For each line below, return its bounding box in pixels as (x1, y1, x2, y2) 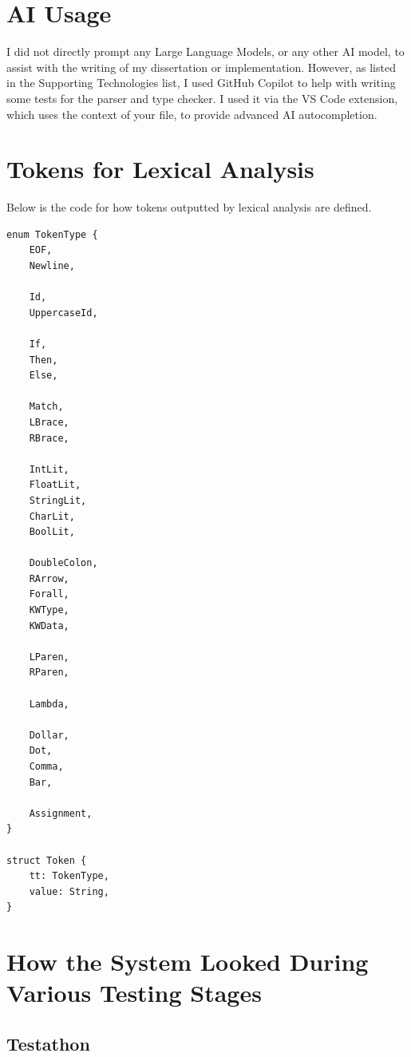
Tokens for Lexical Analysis (6, 152, 314, 185)
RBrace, (29, 432, 69, 444)
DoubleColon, (29, 557, 98, 569)
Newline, (29, 260, 75, 271)
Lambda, (29, 698, 69, 710)
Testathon (6, 1031, 90, 1055)
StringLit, (29, 494, 87, 506)
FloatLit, (29, 479, 81, 491)
